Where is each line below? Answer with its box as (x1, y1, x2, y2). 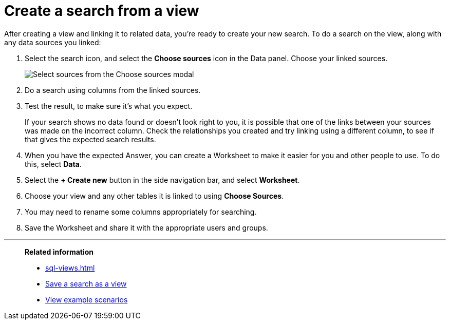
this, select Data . (25, 159, 82, 168)
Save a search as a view (45, 279, 127, 288)
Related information (25, 247, 94, 256)
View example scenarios (45, 295, 128, 304)
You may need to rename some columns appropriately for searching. (25, 207, 257, 216)
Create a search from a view (4, 2, 199, 20)
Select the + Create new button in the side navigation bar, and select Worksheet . (25, 175, 300, 184)
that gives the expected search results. (25, 135, 156, 144)
